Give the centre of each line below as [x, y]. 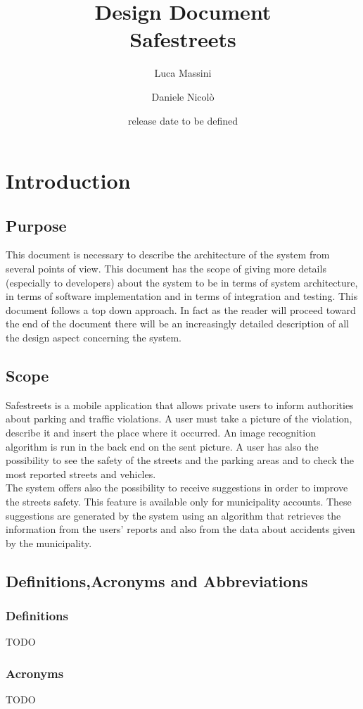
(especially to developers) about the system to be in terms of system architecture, [182, 282]
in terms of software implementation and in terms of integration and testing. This [182, 296]
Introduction [68, 181]
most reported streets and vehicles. [81, 473]
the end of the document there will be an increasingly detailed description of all [177, 324]
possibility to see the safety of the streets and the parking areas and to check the [180, 460]
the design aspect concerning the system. [94, 338]
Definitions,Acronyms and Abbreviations [157, 581]
